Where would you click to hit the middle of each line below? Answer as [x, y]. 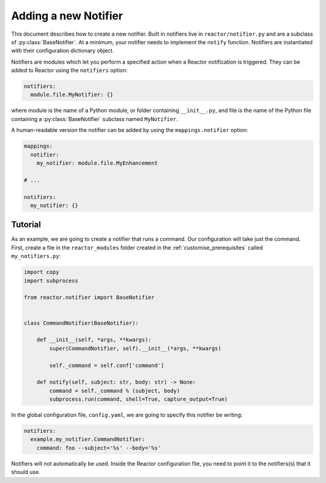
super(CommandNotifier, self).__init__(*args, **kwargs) [135, 348]
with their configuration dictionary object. [62, 51]
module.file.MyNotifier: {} [72, 95]
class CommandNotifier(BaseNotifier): [81, 323]
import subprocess [51, 281]
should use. [26, 472]
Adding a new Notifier [67, 16]
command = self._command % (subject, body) [115, 391]
